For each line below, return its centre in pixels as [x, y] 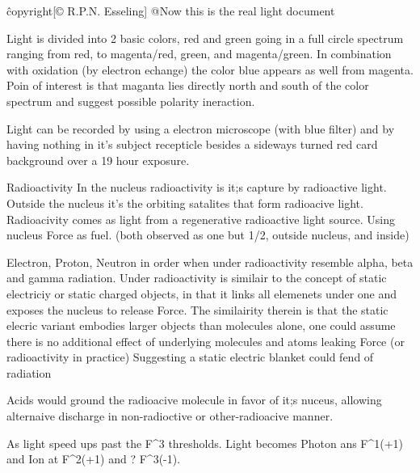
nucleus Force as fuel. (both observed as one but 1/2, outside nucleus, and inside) [208, 235]
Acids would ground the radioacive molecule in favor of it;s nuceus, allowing [194, 400]
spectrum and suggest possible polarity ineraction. [131, 101]
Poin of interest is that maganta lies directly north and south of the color [188, 85]
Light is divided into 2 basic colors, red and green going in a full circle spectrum [205, 38]
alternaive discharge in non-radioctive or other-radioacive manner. [170, 416]
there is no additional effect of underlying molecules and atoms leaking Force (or [206, 341]
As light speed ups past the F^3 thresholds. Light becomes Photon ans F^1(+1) [205, 443]
